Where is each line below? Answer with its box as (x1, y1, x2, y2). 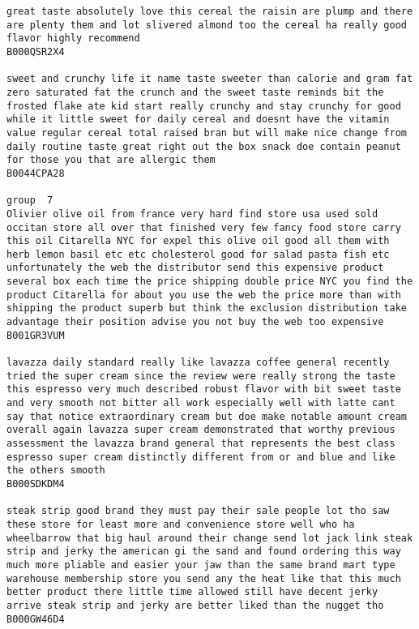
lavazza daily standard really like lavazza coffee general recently (6, 357, 390, 369)
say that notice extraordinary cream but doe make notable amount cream (6, 410, 407, 422)
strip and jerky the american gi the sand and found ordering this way (6, 546, 401, 558)
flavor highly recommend (6, 32, 140, 45)
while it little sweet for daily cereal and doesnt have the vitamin (6, 113, 390, 126)
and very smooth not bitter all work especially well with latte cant (6, 397, 395, 409)
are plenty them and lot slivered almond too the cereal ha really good (6, 19, 407, 31)
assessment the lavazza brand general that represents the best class (6, 438, 395, 449)
